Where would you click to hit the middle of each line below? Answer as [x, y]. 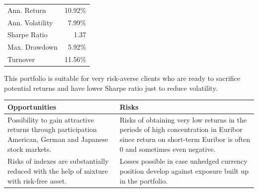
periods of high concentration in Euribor [181, 129]
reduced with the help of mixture [58, 170]
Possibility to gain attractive [51, 119]
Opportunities [32, 106]
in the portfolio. [144, 180]
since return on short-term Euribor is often [185, 139]
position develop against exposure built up [184, 170]
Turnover [21, 59]
